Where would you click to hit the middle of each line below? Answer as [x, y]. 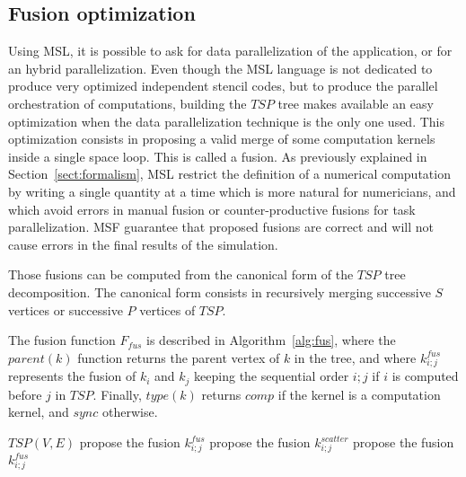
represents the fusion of [72, 376]
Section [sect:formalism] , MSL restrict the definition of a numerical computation [229, 174]
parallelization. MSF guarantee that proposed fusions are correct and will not [221, 227]
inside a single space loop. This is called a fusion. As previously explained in [218, 156]
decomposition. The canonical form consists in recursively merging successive [220, 291]
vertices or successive [66, 309]
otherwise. [130, 412]
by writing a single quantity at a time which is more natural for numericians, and [232, 191]
